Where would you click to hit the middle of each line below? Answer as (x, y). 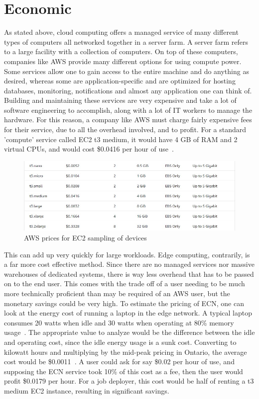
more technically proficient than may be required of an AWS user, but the (117, 293)
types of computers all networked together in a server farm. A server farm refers (126, 41)
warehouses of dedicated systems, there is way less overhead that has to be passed (129, 274)
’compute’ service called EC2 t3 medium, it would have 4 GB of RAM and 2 (121, 139)
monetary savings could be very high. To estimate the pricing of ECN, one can (124, 303)
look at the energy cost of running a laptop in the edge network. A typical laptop (128, 313)
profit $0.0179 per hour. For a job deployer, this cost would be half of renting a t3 (129, 381)
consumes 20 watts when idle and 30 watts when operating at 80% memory (119, 322)
